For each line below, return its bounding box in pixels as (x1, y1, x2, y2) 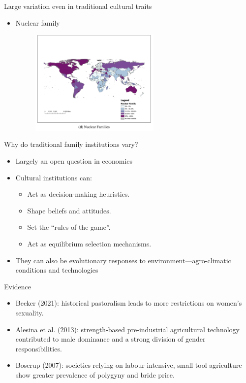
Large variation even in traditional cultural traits (4, 1, 152, 11)
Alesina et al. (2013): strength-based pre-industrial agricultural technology (15, 324, 240, 334)
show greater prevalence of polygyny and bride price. (15, 369, 175, 380)
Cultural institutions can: (15, 172, 92, 182)
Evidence (4, 281, 31, 291)
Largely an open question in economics (15, 155, 133, 166)
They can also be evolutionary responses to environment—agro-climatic (15, 255, 231, 265)
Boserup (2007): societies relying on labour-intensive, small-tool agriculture (15, 360, 242, 370)
